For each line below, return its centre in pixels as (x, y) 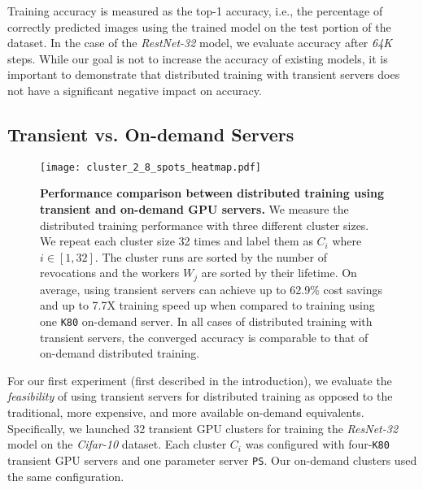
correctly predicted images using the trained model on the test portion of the (199, 26)
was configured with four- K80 (317, 444)
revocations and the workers (110, 273)
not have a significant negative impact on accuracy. (135, 90)
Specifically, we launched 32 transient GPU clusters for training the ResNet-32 (203, 428)
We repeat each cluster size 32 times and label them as (177, 241)
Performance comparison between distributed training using (212, 193)
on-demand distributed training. (120, 353)
